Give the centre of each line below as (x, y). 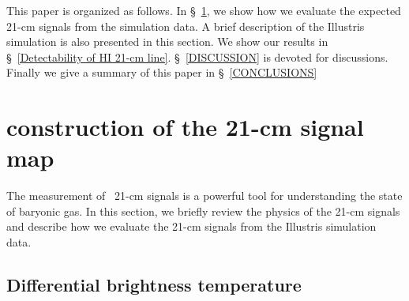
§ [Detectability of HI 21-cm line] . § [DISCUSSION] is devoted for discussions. (197, 56)
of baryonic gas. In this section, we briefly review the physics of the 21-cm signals (203, 211)
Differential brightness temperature (154, 285)
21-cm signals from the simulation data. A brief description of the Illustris (186, 26)
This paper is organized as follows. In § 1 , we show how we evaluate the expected (204, 10)
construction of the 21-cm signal (185, 127)
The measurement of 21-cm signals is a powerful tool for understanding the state (204, 196)
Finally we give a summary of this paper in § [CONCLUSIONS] (162, 72)
